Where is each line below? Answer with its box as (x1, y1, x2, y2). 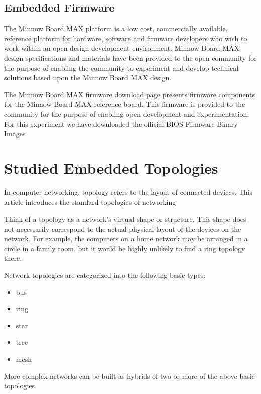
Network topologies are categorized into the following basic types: (4, 270, 206, 280)
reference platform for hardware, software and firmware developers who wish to (4, 33, 247, 43)
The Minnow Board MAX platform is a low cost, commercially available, (4, 23, 228, 34)
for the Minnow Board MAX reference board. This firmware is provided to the (4, 99, 245, 109)
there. (4, 253, 22, 263)
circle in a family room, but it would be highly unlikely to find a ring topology (4, 243, 245, 253)
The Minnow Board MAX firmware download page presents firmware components (4, 89, 255, 99)
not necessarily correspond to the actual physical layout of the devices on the (4, 223, 241, 234)
